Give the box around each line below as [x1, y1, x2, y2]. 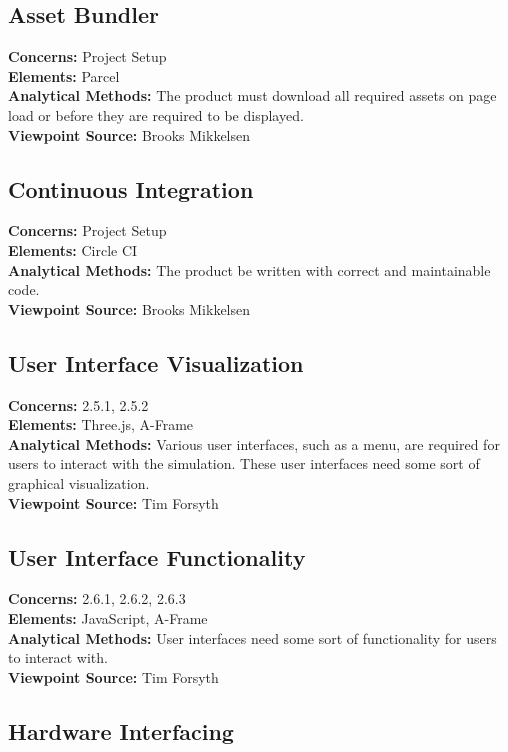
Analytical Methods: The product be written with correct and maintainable [8, 259, 491, 280]
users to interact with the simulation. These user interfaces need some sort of [8, 453, 480, 474]
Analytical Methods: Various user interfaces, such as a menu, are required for [8, 433, 500, 454]
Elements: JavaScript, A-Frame [8, 607, 208, 628]
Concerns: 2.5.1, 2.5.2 [8, 394, 149, 415]
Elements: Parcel [8, 65, 120, 86]
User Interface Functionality [8, 541, 306, 572]
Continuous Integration [8, 173, 254, 204]
